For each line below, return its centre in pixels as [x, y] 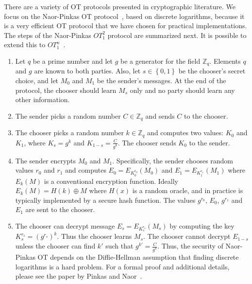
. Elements [225, 61]
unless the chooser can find [55, 246]
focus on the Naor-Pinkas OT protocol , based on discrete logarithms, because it [124, 16]
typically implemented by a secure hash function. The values [105, 200]
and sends [160, 115]
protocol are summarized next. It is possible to [177, 35]
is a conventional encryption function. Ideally [111, 181]
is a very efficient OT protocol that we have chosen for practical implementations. [126, 26]
